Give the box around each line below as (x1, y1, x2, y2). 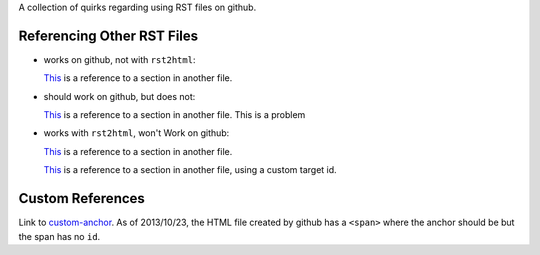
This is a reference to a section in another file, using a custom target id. (43, 164, 337, 176)
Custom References (18, 190, 145, 207)
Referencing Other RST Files (18, 27, 199, 44)
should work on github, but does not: (43, 90, 196, 102)
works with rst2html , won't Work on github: (43, 127, 230, 139)
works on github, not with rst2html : (43, 53, 196, 65)
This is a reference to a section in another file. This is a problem (43, 109, 306, 121)
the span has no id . (18, 230, 101, 242)
